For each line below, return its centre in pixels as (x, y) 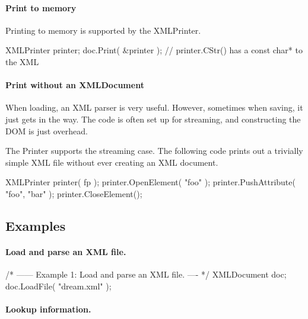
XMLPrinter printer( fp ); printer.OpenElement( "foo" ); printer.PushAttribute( (150, 182)
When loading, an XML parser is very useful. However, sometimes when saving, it (154, 107)
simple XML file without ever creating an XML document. (112, 162)
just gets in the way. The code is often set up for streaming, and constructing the (153, 119)
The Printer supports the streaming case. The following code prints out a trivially (154, 151)
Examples (36, 225)
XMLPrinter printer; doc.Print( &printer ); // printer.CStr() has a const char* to (154, 50)
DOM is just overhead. (47, 130)
